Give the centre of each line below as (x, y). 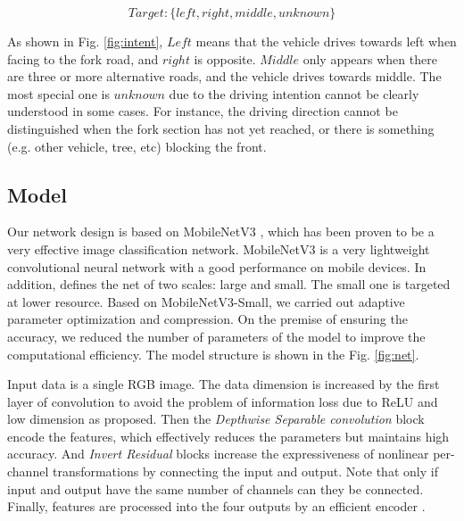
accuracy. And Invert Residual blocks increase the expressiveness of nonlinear (218, 454)
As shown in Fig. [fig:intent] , (85, 41)
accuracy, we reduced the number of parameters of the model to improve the (216, 336)
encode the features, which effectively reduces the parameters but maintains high (228, 436)
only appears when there (370, 58)
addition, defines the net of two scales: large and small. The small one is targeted (229, 284)
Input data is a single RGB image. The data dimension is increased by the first (224, 384)
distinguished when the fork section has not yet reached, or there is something (221, 128)
